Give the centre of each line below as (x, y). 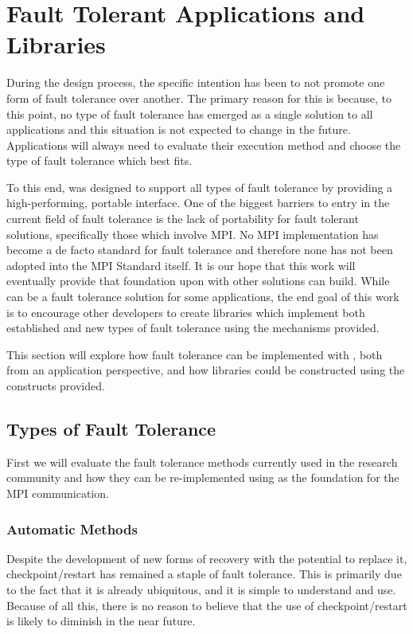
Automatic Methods (72, 528)
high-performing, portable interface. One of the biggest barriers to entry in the (198, 203)
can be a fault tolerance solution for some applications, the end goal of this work (203, 297)
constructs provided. (56, 385)
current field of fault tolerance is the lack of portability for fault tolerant (183, 219)
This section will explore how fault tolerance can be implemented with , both (195, 354)
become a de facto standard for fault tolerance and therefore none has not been (200, 250)
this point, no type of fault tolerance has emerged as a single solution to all (190, 113)
